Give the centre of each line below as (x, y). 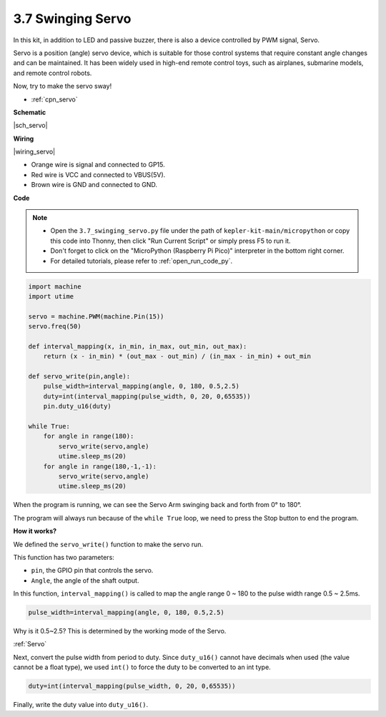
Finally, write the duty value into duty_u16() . (81, 705)
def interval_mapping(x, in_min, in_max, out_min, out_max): (138, 346)
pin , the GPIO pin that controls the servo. (92, 571)
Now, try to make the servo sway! (63, 86)
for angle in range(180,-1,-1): (100, 466)
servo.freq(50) (55, 326)
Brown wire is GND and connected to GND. (94, 185)
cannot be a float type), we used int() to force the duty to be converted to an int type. (142, 667)
